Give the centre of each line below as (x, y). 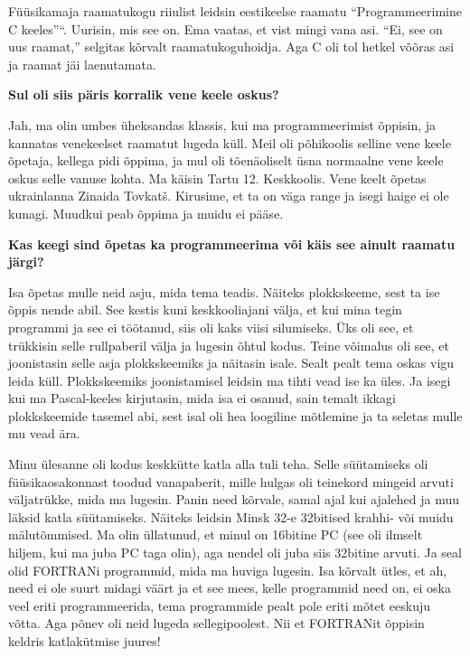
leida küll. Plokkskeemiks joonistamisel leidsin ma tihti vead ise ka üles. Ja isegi (230, 380)
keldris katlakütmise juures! (85, 641)
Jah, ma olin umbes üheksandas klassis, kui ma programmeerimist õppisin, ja (222, 124)
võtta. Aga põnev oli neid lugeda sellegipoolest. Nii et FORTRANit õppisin (216, 623)
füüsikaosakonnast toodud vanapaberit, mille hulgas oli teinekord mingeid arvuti (231, 481)
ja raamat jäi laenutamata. (82, 64)
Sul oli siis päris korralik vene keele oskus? (144, 94)
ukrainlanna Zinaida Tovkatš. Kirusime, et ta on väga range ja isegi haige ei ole (229, 196)
